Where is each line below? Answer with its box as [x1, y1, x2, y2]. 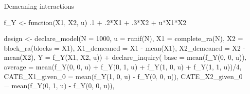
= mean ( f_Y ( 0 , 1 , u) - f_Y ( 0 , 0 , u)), [4, 81, 115, 91]
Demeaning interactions [4, 1, 74, 11]
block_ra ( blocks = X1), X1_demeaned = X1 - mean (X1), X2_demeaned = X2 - [4, 42, 246, 53]
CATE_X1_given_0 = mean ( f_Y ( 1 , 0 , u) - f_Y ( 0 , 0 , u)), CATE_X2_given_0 [4, 71, 243, 81]
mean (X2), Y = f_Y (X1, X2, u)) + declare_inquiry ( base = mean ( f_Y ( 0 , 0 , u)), [4, 52, 247, 62]
